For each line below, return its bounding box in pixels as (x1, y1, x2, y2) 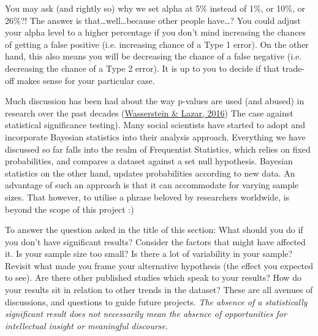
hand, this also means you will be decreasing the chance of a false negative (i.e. (5, 50, 302, 63)
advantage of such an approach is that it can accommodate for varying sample (5, 178, 299, 191)
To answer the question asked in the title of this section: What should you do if (5, 223, 303, 236)
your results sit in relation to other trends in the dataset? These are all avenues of (5, 283, 313, 296)
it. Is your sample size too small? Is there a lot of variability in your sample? (5, 247, 293, 260)
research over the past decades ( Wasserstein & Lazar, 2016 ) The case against (5, 106, 293, 119)
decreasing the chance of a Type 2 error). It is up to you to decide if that (5, 61, 279, 74)
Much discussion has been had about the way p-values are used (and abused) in (5, 94, 305, 107)
